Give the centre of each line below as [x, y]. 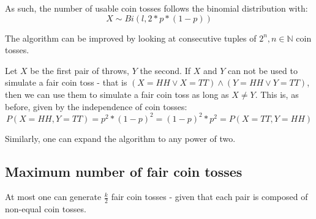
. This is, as [277, 94]
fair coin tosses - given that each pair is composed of [209, 197]
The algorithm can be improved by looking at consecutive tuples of [131, 38]
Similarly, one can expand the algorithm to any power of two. [120, 138]
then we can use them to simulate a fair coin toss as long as [117, 94]
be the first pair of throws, [80, 70]
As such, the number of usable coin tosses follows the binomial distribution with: [156, 8]
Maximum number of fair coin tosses [124, 171]
